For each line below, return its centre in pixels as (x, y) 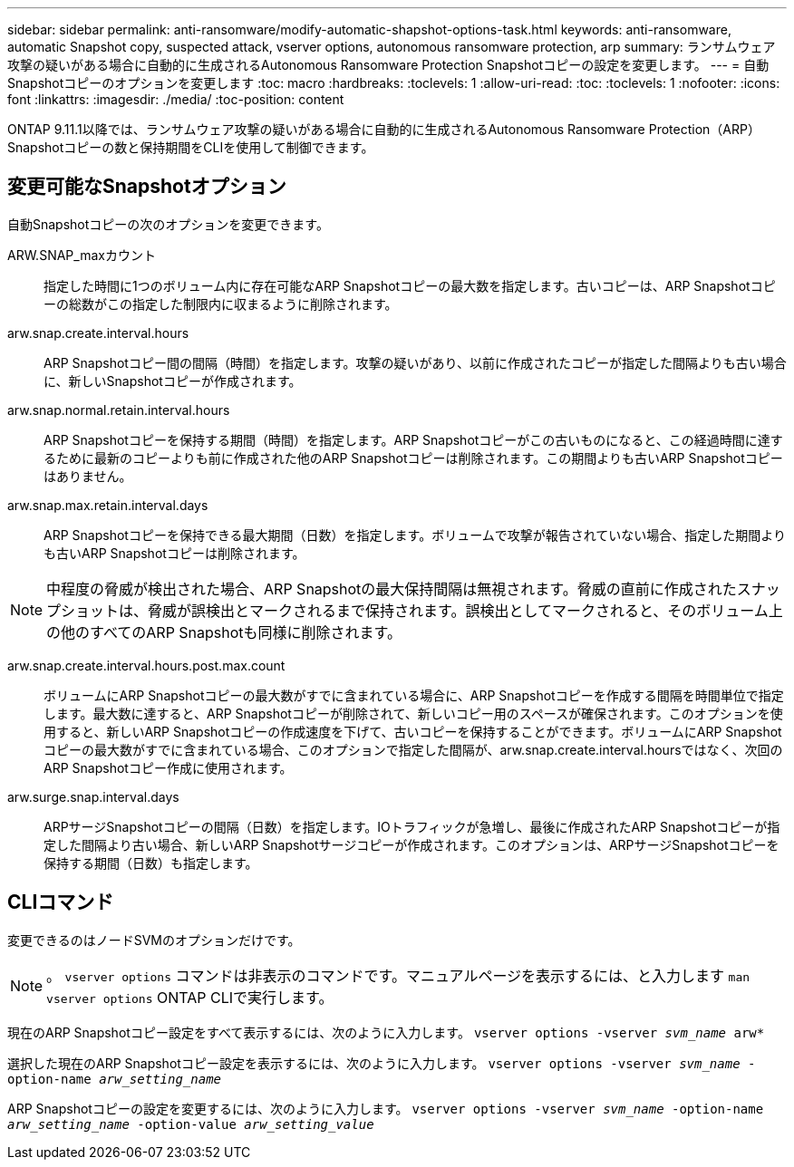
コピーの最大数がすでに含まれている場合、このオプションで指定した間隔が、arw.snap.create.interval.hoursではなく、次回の (413, 749)
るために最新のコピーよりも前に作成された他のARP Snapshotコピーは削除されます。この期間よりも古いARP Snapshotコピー (413, 458)
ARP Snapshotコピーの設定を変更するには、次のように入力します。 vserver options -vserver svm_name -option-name (386, 1108)
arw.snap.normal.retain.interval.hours (119, 410)
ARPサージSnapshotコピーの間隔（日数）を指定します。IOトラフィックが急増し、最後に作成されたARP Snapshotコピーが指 (412, 826)
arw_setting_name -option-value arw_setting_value (191, 1124)
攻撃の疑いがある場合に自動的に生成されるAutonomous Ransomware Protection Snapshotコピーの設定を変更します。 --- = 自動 (388, 65)
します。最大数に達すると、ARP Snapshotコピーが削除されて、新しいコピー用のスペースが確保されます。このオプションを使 (413, 713)
